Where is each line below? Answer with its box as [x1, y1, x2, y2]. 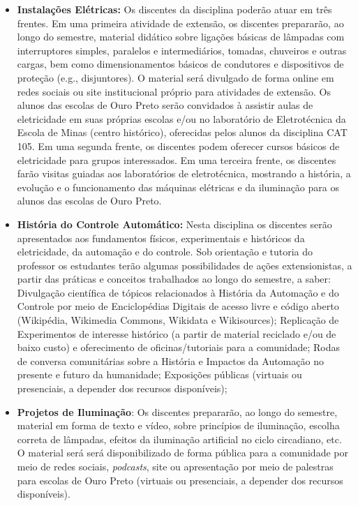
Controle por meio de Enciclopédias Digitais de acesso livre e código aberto [17, 299, 339, 313]
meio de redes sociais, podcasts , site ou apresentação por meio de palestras [17, 459, 334, 473]
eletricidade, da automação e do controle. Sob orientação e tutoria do [17, 244, 313, 259]
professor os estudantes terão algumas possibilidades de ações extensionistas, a [17, 258, 352, 272]
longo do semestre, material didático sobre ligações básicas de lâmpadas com [17, 29, 345, 44]
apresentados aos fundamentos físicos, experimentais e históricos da [17, 230, 305, 245]
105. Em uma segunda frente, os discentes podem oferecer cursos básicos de [17, 138, 340, 153]
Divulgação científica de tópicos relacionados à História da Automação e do [17, 285, 339, 299]
